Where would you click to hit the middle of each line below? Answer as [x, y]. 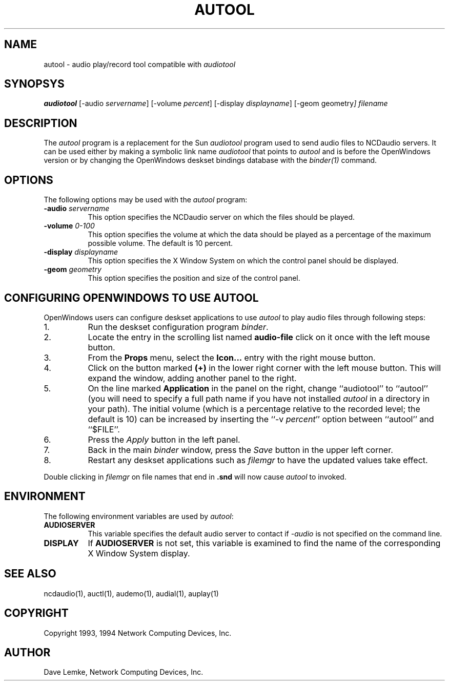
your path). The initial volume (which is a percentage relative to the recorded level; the [254, 409]
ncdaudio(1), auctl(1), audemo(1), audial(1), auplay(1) [131, 593]
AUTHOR [27, 652]
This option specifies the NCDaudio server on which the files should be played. [221, 217]
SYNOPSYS [34, 84]
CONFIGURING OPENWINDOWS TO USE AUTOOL [131, 298]
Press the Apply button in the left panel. [164, 439]
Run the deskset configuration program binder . [178, 327]
